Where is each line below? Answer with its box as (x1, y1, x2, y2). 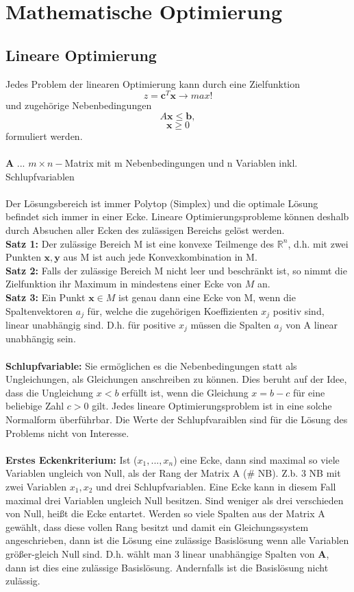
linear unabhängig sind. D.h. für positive (5, 318, 176, 332)
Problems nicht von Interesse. (5, 425, 129, 440)
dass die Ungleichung (5, 385, 94, 399)
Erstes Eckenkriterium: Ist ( (5, 452, 138, 466)
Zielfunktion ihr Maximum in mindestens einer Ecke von (5, 276, 242, 291)
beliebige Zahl (5, 399, 64, 413)
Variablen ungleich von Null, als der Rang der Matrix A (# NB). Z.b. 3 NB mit (5, 466, 341, 480)
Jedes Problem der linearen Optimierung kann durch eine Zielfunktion (5, 76, 301, 91)
